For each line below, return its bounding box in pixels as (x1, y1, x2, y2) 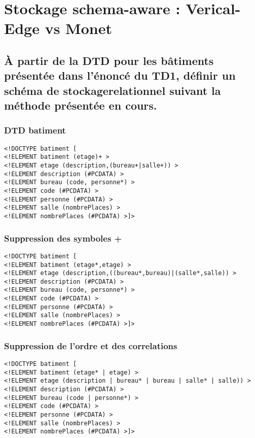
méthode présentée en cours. (4, 97, 157, 113)
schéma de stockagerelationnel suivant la (4, 82, 221, 98)
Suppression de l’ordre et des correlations (4, 339, 177, 352)
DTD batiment (4, 124, 66, 137)
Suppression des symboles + (4, 231, 122, 244)
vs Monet (45, 18, 112, 39)
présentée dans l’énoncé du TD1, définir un (4, 68, 236, 83)
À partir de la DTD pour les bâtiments (4, 52, 214, 68)
